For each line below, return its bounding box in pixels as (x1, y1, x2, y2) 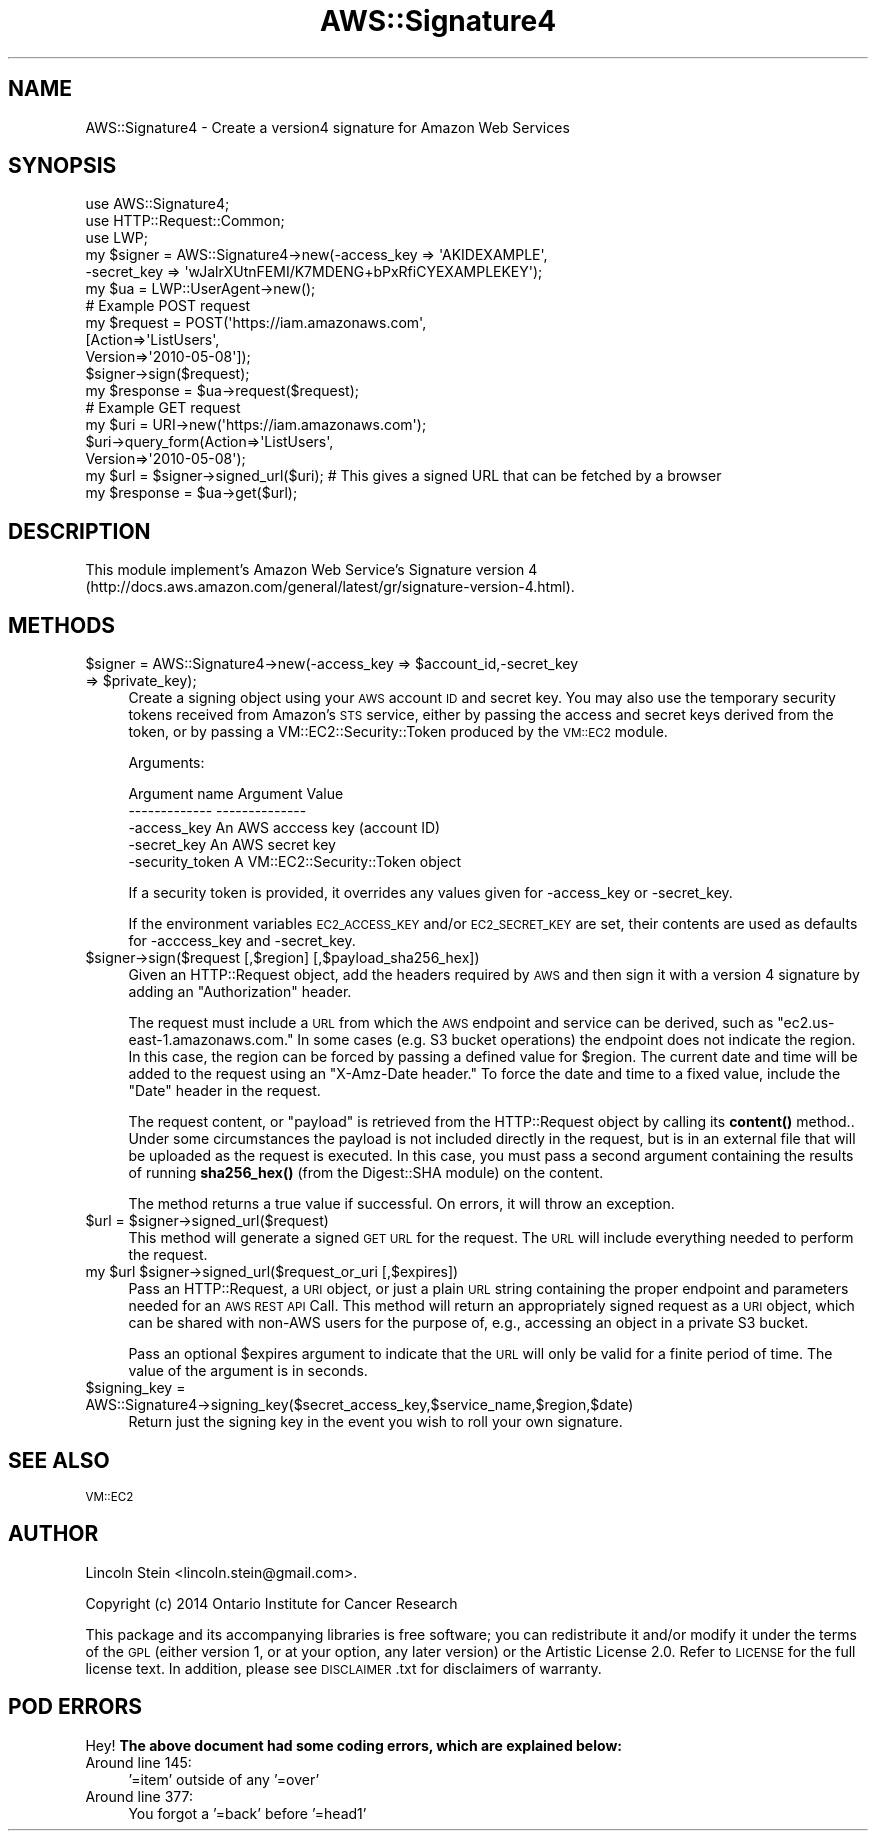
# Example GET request (85, 399, 241, 417)
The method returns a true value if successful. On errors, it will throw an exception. (128, 1195, 675, 1213)
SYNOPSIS (8, 153, 117, 179)
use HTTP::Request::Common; (85, 212, 285, 230)
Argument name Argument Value (128, 785, 344, 803)
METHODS (8, 612, 116, 638)
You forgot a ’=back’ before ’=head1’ (128, 1804, 367, 1822)
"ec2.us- (777, 1014, 835, 1032)
